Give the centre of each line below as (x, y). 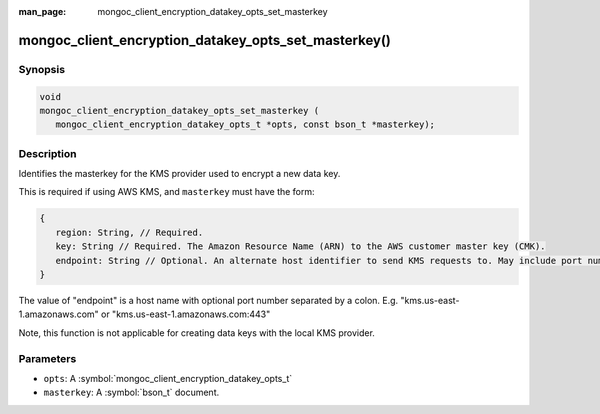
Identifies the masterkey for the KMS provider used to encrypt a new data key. (179, 174)
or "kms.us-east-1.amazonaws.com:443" (185, 314)
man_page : (42, 11)
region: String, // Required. (129, 232)
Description (47, 153)
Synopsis (41, 69)
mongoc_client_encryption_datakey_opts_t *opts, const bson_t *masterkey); (245, 124)
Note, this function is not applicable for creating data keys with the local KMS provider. (196, 332)
